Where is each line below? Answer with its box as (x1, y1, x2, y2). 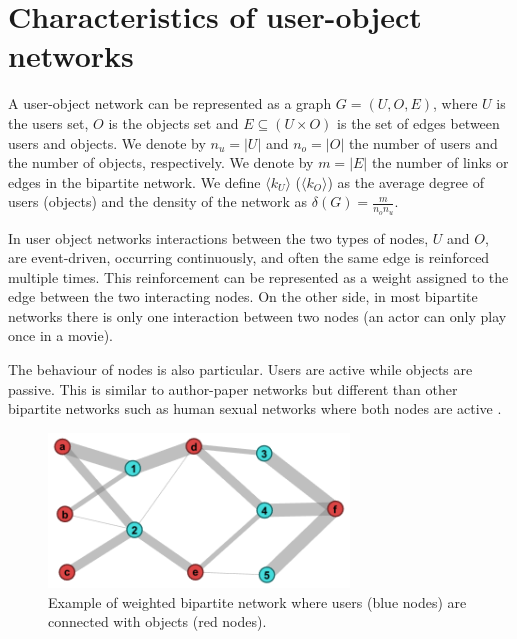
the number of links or (371, 152, 509, 173)
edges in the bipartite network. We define (8, 171, 261, 192)
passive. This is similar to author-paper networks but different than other (8, 378, 458, 399)
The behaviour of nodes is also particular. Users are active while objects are (8, 359, 473, 380)
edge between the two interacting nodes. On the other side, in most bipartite (8, 286, 478, 307)
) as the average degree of (327, 171, 484, 192)
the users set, (8, 112, 89, 133)
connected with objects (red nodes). (48, 611, 267, 632)
